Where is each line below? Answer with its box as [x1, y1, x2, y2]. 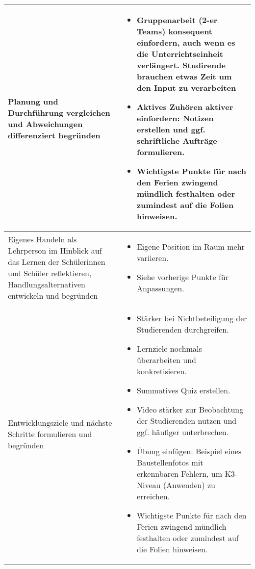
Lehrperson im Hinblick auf [8, 245, 102, 256]
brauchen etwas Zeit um [136, 71, 232, 82]
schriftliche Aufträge [136, 135, 217, 146]
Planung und [8, 95, 58, 107]
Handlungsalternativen [8, 279, 85, 290]
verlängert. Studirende [136, 59, 226, 71]
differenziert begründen [8, 129, 101, 141]
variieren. [136, 252, 169, 263]
